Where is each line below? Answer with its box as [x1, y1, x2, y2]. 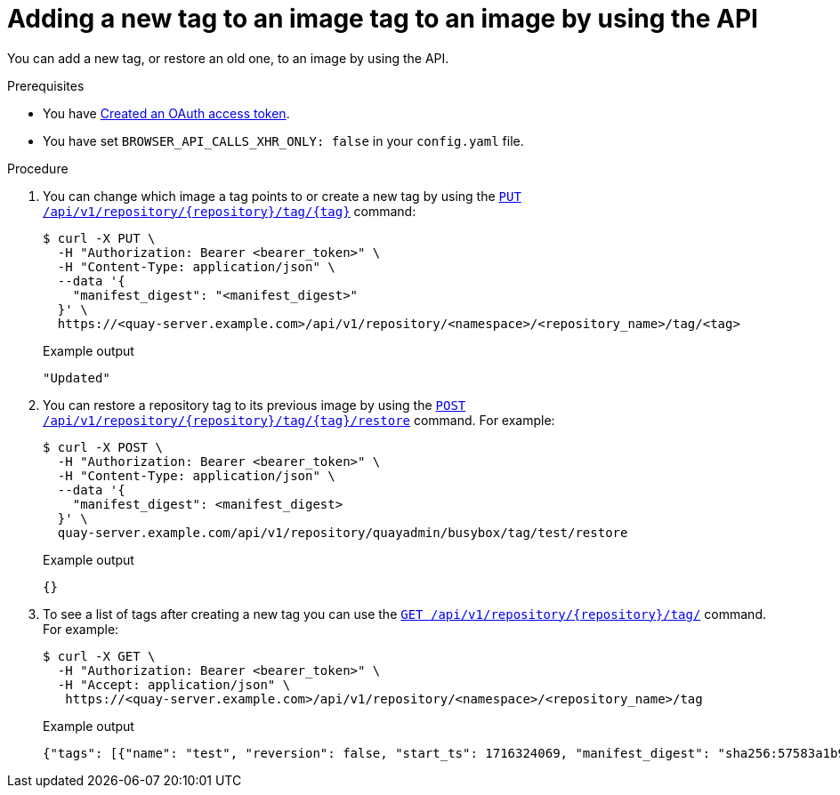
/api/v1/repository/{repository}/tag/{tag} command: [43, 203, 416, 219]
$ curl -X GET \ [43, 648, 156, 663]
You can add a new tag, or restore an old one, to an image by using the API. [7, 50, 449, 66]
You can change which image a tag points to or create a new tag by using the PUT [43, 188, 521, 204]
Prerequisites [7, 77, 85, 93]
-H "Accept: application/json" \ [57, 677, 291, 692]
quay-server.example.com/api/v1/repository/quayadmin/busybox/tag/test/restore [57, 525, 628, 540]
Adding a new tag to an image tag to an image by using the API [7, 4, 758, 34]
